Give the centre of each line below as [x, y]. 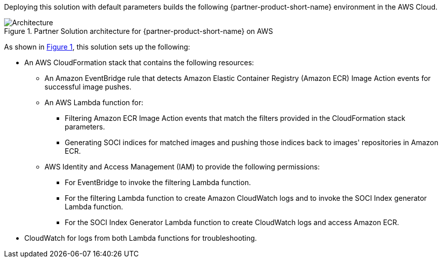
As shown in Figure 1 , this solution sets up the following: [97, 47]
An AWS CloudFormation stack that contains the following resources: [139, 62]
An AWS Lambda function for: [94, 102]
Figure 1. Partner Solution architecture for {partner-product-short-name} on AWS [139, 31]
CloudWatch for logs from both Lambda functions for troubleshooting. [141, 238]
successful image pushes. [88, 87]
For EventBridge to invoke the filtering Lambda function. [158, 182]
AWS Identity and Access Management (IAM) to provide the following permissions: [182, 167]
